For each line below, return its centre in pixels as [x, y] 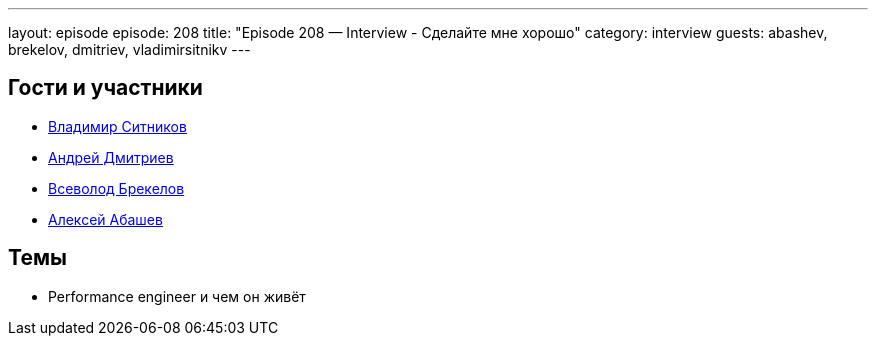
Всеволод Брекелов [116, 188]
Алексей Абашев [105, 219]
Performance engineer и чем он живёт [177, 296]
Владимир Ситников [117, 126]
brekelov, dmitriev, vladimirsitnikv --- [129, 49]
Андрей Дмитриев [111, 157]
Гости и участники [105, 88]
